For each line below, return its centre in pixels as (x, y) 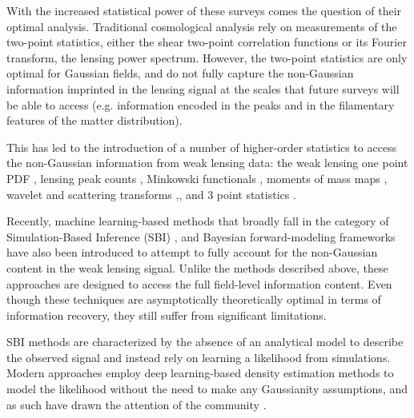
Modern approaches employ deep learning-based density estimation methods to (200, 373)
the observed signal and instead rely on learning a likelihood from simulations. (199, 357)
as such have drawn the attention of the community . (137, 404)
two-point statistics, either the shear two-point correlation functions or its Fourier (207, 42)
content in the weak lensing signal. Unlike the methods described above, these (197, 267)
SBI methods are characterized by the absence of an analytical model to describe (205, 342)
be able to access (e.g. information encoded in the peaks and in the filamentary (201, 104)
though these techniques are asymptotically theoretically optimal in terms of (194, 299)
